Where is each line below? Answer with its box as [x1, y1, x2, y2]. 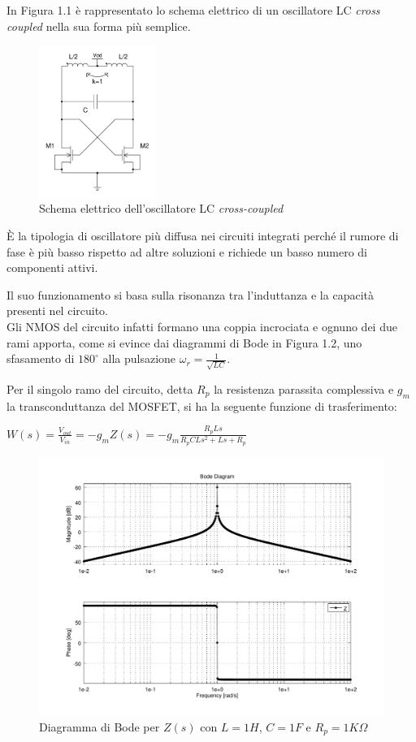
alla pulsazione [102, 350, 176, 367]
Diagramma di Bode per [39, 718, 160, 735]
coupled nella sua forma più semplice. [6, 17, 191, 34]
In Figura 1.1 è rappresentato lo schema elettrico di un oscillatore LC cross [6, 2, 380, 18]
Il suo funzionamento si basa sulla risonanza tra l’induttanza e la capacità [6, 286, 374, 303]
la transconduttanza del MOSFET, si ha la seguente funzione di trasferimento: [6, 397, 397, 414]
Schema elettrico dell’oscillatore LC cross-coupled [39, 200, 284, 217]
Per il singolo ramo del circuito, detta [6, 380, 193, 397]
